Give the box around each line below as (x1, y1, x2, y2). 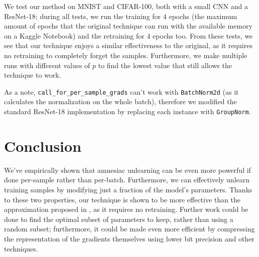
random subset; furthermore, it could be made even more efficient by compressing (4, 223, 255, 234)
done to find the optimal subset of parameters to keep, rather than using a (4, 213, 233, 224)
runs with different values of (4, 60, 90, 70)
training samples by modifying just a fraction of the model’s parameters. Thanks (4, 184, 252, 194)
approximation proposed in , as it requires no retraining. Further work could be (4, 204, 248, 214)
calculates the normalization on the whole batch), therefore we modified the (4, 96, 237, 107)
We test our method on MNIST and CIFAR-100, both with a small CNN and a (4, 1, 248, 11)
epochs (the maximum (169, 11, 237, 21)
